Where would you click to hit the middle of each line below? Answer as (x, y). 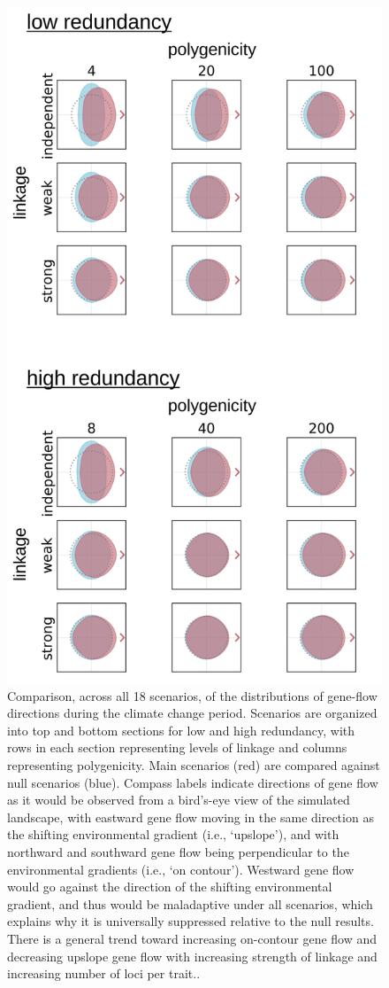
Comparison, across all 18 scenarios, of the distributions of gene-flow (192, 695)
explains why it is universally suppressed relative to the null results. (191, 921)
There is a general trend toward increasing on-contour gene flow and (192, 938)
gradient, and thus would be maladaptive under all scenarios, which (190, 903)
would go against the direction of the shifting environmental (170, 887)
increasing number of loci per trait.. (104, 973)
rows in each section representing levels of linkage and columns (177, 747)
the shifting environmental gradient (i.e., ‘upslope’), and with (173, 834)
